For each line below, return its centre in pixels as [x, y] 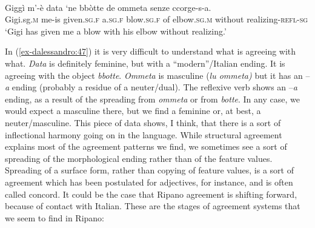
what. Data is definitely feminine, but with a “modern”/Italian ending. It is [145, 63]
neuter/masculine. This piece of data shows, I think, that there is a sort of [143, 122]
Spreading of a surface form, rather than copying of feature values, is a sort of [149, 170]
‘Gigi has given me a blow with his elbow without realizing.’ [116, 31]
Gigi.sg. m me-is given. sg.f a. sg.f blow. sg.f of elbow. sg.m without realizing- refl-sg [157, 19]
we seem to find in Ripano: [55, 217]
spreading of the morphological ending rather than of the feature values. [139, 158]
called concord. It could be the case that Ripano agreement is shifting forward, [151, 194]
